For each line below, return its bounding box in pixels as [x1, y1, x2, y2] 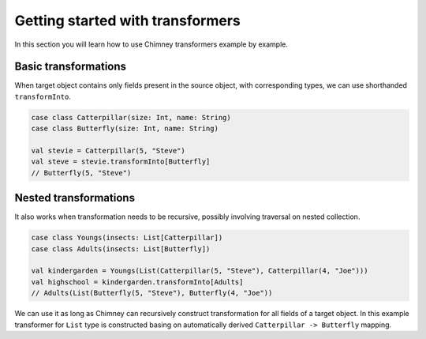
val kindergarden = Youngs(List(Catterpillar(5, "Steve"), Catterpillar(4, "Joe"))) [31, 266, 368, 276]
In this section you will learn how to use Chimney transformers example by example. [14, 40, 288, 49]
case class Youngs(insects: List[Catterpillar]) [31, 233, 223, 243]
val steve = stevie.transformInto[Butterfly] [31, 157, 211, 166]
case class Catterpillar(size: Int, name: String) [31, 113, 232, 122]
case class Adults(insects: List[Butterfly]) [31, 244, 211, 253]
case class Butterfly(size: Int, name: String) [31, 124, 219, 134]
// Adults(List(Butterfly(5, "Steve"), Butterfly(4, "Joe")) [31, 288, 273, 298]
